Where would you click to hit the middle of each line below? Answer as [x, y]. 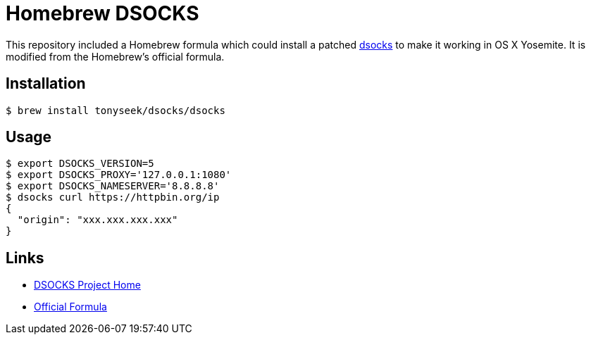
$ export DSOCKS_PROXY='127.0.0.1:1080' [119, 175]
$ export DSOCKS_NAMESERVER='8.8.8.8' [113, 186]
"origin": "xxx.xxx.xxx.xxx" [98, 220]
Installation [46, 84]
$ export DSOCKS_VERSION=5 [80, 164]
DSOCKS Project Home [87, 285]
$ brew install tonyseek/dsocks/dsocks [116, 110]
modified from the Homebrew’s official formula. [115, 56]
